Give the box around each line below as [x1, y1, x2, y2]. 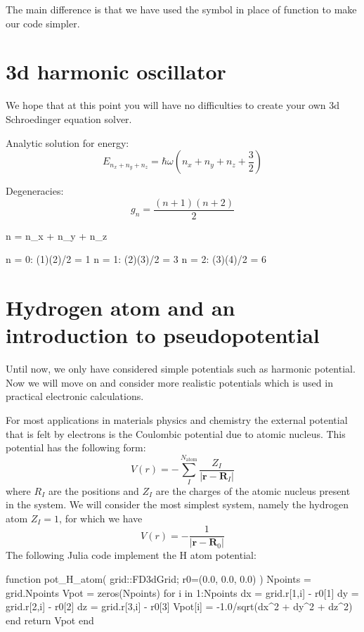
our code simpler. [6, 15, 80, 30]
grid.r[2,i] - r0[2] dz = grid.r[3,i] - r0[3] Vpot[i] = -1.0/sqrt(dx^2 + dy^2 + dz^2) [6, 599, 353, 614]
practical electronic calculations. [6, 389, 144, 404]
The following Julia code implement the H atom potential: [6, 548, 256, 562]
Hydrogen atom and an [6, 293, 235, 322]
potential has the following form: [6, 440, 146, 455]
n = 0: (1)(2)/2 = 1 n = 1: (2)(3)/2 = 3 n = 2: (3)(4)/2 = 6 [6, 252, 266, 266]
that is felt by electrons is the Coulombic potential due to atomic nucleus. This [6, 426, 346, 441]
